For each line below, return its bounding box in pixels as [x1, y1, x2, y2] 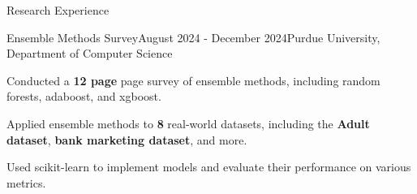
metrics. [6, 174, 46, 191]
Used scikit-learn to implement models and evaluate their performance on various [6, 158, 411, 175]
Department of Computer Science [6, 45, 173, 62]
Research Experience [6, 2, 110, 18]
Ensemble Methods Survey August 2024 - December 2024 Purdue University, [6, 28, 380, 45]
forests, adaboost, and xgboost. [6, 88, 161, 105]
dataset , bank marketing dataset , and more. [6, 131, 247, 148]
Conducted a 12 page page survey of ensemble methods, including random [6, 71, 380, 88]
